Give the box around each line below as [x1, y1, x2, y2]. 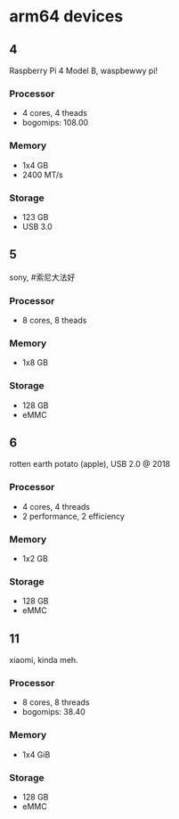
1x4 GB [21, 160, 49, 170]
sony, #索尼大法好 [9, 272, 76, 283]
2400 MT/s [21, 169, 64, 180]
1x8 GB [21, 357, 49, 368]
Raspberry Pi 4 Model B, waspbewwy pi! [9, 65, 159, 76]
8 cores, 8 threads [21, 697, 90, 708]
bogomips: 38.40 [21, 707, 86, 717]
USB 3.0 [21, 221, 53, 232]
